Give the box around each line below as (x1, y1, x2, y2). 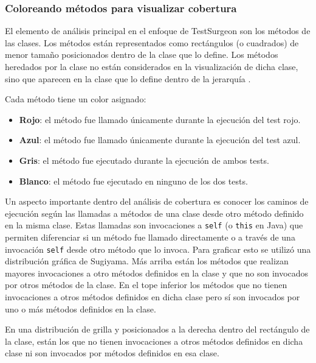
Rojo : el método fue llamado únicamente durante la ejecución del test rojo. (19, 113, 301, 125)
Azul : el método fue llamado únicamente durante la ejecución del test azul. (19, 133, 301, 146)
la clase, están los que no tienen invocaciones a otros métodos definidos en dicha (5, 334, 303, 347)
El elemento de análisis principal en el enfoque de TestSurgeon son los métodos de (5, 24, 311, 37)
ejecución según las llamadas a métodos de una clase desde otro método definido (5, 206, 304, 219)
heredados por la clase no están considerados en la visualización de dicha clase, (5, 60, 298, 72)
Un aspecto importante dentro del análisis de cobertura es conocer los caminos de (5, 195, 309, 208)
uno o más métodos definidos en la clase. (5, 302, 156, 315)
